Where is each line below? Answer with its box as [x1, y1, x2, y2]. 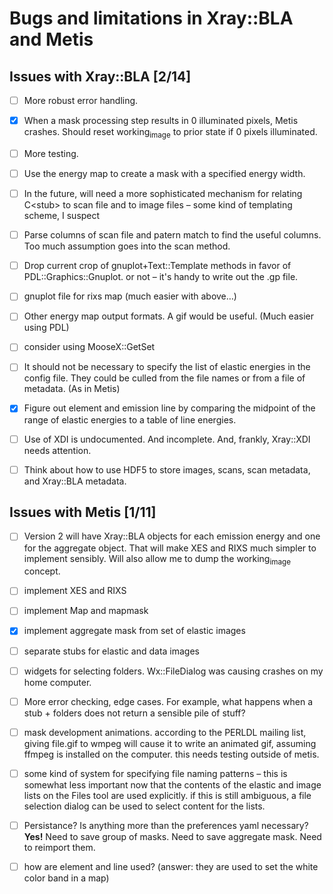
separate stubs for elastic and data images [23, 645, 200, 657]
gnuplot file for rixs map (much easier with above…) [23, 290, 237, 302]
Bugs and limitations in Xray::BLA [9, 7, 294, 30]
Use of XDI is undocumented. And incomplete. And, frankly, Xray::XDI [23, 433, 311, 445]
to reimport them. [23, 841, 96, 853]
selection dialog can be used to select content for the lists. [23, 800, 266, 812]
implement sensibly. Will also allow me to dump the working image [23, 552, 291, 567]
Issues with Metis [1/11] [9, 504, 157, 521]
